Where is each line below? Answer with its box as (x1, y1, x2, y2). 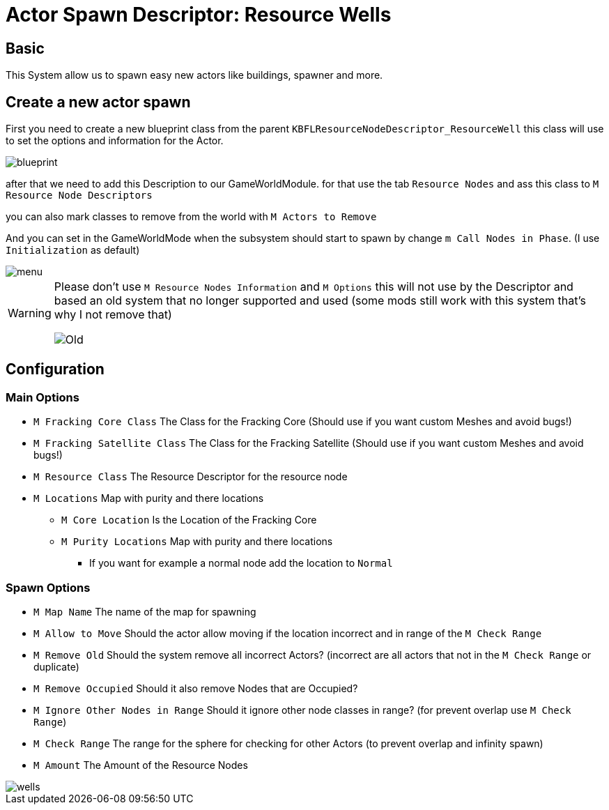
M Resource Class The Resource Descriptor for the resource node (33, 471, 348, 483)
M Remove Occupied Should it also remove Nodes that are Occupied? (33, 682, 358, 694)
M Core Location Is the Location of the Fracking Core (61, 514, 317, 526)
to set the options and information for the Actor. (6, 135, 224, 147)
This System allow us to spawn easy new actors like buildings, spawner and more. (6, 69, 383, 82)
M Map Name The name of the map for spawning (33, 605, 256, 618)
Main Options (6, 390, 79, 404)
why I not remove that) (54, 307, 172, 322)
